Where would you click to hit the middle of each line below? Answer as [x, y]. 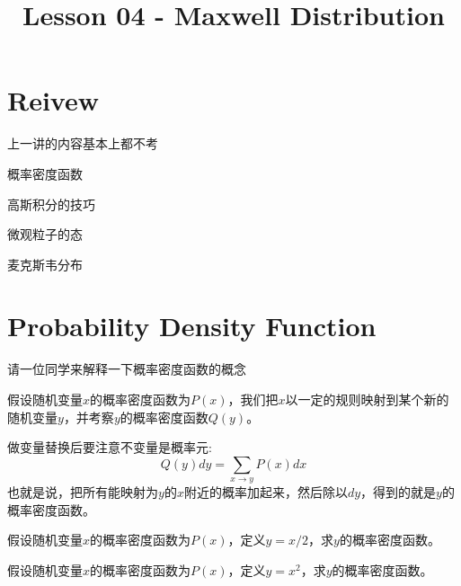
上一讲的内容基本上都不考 [83, 143]
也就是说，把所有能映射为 [83, 492]
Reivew [53, 100]
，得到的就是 [399, 492]
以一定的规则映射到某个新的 [367, 399]
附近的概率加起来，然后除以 [266, 492]
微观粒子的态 [45, 234]
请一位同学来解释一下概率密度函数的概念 [127, 369]
